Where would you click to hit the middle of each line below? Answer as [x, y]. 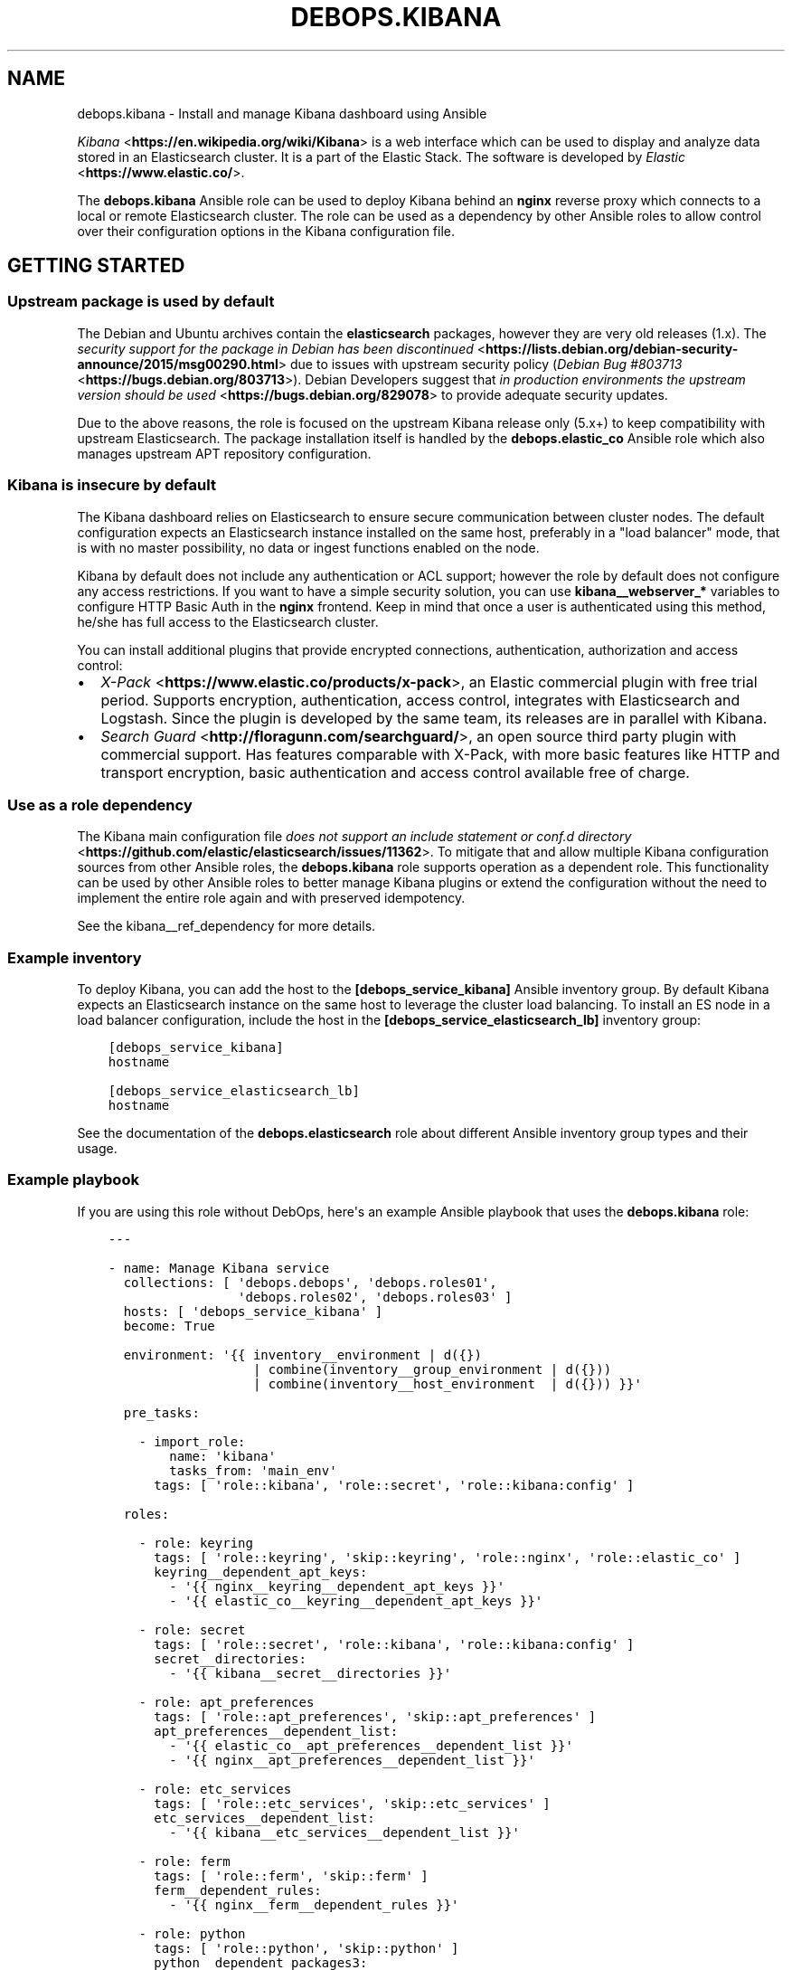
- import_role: [192, 1441]
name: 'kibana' [223, 1456]
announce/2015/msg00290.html [178, 364]
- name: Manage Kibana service [219, 1268]
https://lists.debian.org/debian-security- [612, 348]
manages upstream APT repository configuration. [224, 453]
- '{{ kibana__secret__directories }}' [311, 1673]
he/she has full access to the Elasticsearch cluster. [228, 621]
